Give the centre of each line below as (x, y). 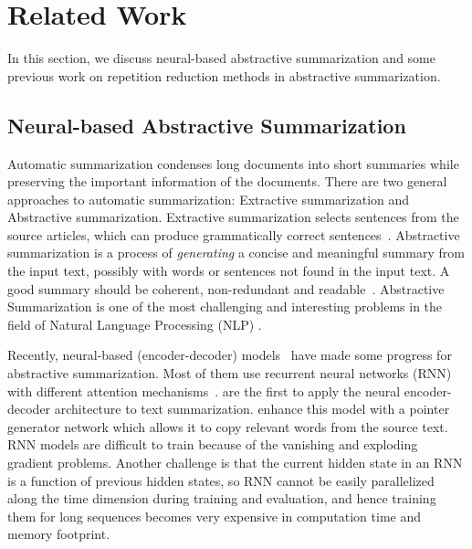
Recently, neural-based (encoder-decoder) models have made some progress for (230, 355)
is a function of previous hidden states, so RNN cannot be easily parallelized (221, 480)
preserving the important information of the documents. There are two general (227, 181)
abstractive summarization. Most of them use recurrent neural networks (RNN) (230, 373)
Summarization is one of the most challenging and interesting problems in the (225, 306)
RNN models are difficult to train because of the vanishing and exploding (213, 444)
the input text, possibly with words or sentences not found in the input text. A (229, 271)
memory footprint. (59, 534)
